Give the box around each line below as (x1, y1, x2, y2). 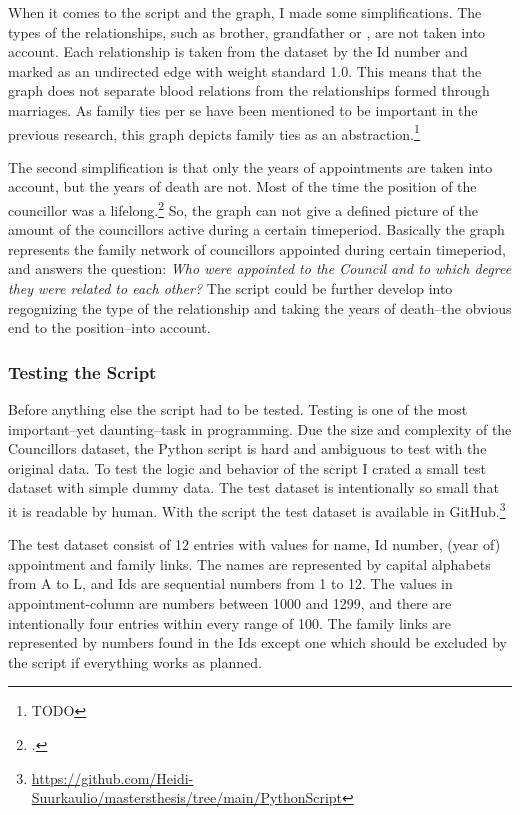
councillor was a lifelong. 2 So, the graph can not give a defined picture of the (8, 197, 478, 220)
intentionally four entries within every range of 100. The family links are (8, 612, 451, 633)
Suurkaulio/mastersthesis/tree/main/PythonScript (31, 787, 343, 808)
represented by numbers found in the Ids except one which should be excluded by (8, 632, 507, 653)
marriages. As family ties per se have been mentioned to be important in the (8, 99, 478, 120)
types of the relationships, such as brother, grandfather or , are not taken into (8, 21, 486, 42)
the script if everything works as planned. (8, 651, 262, 672)
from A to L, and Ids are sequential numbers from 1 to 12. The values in (8, 573, 453, 594)
